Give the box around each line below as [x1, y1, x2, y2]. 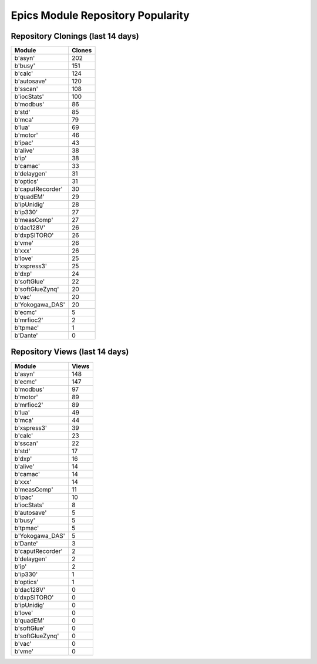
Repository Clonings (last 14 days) [11, 31, 139, 41]
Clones [71, 46, 92, 55]
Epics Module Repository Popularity [11, 9, 190, 22]
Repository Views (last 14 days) [11, 347, 129, 357]
